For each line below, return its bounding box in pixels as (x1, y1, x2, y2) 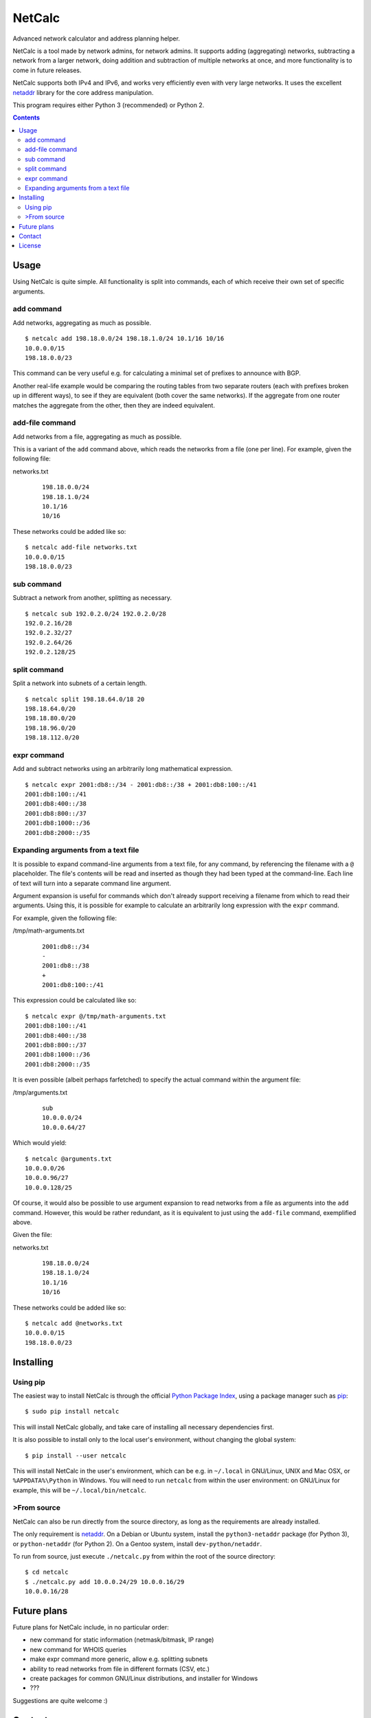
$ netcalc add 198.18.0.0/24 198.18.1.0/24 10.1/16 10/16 (25, 335, 225, 343)
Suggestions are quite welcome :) (12, 1696, 108, 1704)
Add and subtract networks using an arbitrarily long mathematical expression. (12, 765, 233, 773)
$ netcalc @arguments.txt (25, 1154, 113, 1163)
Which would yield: (12, 1139, 67, 1147)
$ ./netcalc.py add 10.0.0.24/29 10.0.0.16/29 (25, 1578, 185, 1585)
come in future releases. (12, 66, 82, 74)
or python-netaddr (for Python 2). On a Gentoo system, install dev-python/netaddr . (12, 1539, 262, 1548)
